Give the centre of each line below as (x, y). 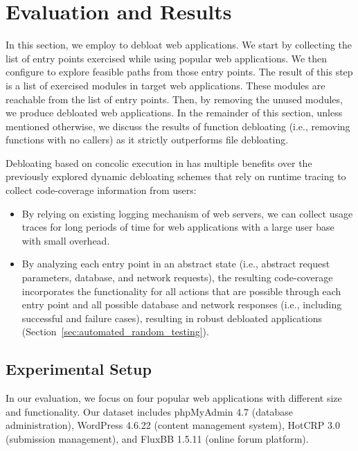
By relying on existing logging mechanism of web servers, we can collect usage (187, 213)
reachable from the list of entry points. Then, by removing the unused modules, (174, 99)
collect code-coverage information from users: (101, 190)
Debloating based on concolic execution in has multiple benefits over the (159, 162)
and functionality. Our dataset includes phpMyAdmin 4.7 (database (149, 411)
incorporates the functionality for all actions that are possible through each (181, 291)
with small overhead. (66, 240)
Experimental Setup (79, 369)
